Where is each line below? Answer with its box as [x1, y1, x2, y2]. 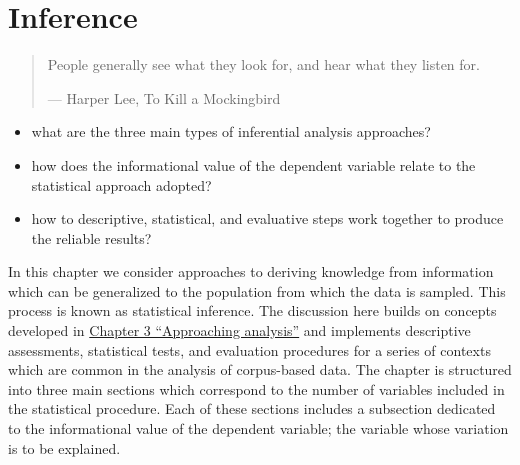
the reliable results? [31, 227, 152, 248]
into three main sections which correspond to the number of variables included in [8, 378, 505, 399]
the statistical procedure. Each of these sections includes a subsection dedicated [8, 398, 496, 419]
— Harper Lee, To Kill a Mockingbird [47, 87, 281, 108]
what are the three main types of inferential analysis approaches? [31, 121, 431, 142]
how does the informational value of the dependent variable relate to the [31, 154, 476, 175]
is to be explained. [8, 437, 121, 458]
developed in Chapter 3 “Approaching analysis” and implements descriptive [8, 320, 471, 341]
